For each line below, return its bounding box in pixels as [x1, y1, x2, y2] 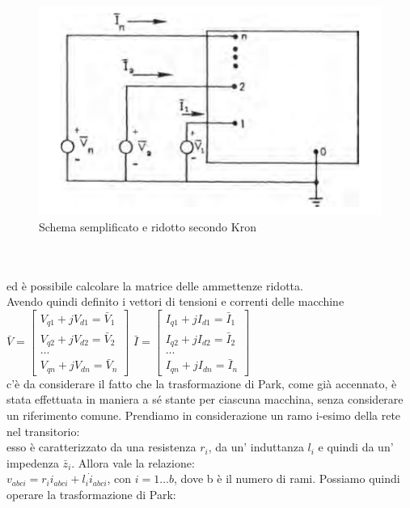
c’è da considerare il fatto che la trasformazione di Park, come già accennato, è [6, 375, 397, 392]
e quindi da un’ [318, 438, 394, 455]
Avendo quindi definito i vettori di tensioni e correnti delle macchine [6, 293, 344, 310]
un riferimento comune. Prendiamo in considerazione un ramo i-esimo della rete [6, 407, 401, 424]
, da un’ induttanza [208, 438, 304, 455]
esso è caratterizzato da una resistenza [6, 438, 197, 455]
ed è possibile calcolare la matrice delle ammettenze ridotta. [6, 277, 303, 294]
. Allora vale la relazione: [71, 454, 195, 471]
